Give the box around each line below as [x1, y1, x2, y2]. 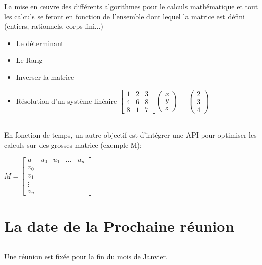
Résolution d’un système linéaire [16, 95, 117, 106]
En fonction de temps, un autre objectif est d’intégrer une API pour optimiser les [4, 129, 257, 140]
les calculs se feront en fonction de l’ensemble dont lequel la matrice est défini [4, 11, 245, 21]
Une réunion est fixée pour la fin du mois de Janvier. [4, 251, 168, 262]
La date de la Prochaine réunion [4, 215, 235, 236]
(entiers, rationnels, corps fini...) [4, 21, 103, 31]
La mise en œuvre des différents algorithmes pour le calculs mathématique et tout [4, 1, 258, 11]
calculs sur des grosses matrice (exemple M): [4, 139, 142, 150]
